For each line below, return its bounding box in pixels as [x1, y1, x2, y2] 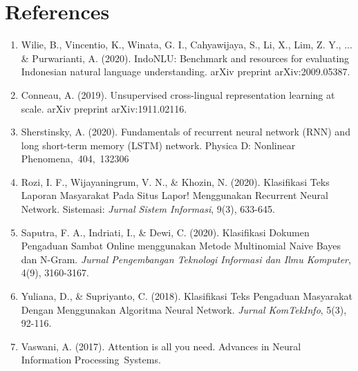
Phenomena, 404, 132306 [21, 151, 129, 166]
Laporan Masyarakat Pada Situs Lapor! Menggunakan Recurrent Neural [21, 188, 328, 202]
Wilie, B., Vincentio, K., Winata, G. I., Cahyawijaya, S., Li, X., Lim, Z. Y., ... [21, 37, 352, 52]
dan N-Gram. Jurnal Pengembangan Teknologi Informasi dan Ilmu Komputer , [21, 251, 351, 266]
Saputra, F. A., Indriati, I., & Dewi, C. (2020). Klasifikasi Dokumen [21, 225, 310, 239]
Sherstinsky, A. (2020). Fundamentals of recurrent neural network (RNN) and [21, 124, 350, 139]
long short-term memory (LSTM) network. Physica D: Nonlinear [21, 137, 296, 152]
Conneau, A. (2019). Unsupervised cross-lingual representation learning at [21, 87, 335, 102]
